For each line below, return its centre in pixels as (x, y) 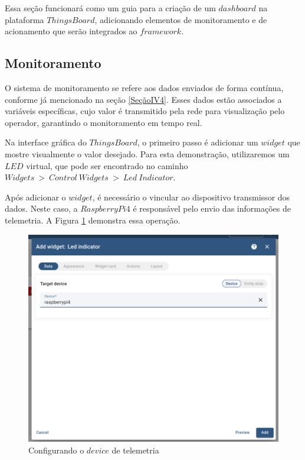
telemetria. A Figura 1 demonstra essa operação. (93, 220)
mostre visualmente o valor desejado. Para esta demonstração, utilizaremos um (147, 153)
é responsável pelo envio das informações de (212, 208)
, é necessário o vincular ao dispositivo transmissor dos (191, 197)
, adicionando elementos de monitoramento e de (181, 19)
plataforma (24, 19)
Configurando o (56, 450)
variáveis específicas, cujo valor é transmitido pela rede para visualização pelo (145, 111)
